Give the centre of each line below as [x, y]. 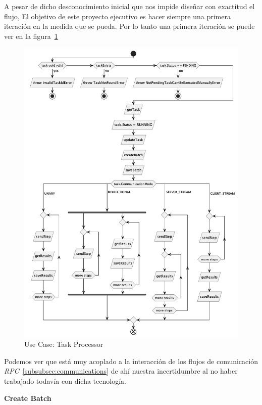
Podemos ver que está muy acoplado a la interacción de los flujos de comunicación [131, 361]
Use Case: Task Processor [64, 344]
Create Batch [28, 398]
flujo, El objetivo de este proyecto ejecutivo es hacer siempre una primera [117, 16]
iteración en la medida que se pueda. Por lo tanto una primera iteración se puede [129, 26]
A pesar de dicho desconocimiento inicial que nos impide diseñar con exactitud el [129, 6]
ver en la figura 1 [31, 36]
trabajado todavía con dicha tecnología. [65, 381]
